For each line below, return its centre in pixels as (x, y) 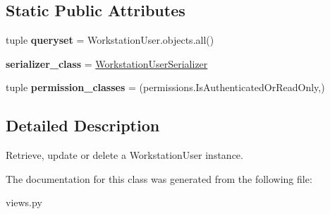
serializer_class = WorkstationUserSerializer (107, 63)
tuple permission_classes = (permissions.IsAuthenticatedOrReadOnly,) (165, 87)
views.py (24, 202)
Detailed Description (83, 125)
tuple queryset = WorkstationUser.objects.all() (110, 40)
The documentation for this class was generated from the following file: (159, 178)
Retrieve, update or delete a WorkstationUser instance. (124, 155)
